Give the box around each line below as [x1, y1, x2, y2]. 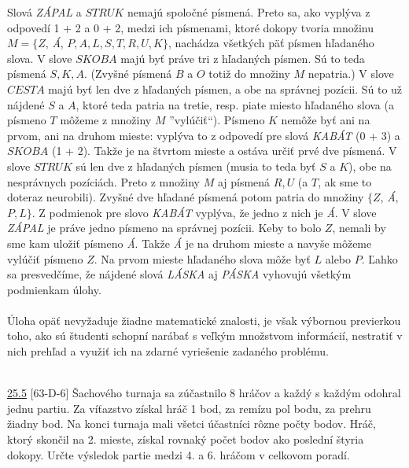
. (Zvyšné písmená [83, 65, 172, 82]
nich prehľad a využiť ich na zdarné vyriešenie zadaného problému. [7, 343, 329, 359]
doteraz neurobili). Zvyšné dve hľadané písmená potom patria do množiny [7, 189, 364, 205]
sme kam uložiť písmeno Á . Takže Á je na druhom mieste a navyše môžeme [7, 234, 372, 251]
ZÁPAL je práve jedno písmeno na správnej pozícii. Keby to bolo [7, 219, 322, 236]
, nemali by [332, 219, 386, 236]
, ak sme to [318, 173, 372, 190]
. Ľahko [361, 250, 398, 267]
